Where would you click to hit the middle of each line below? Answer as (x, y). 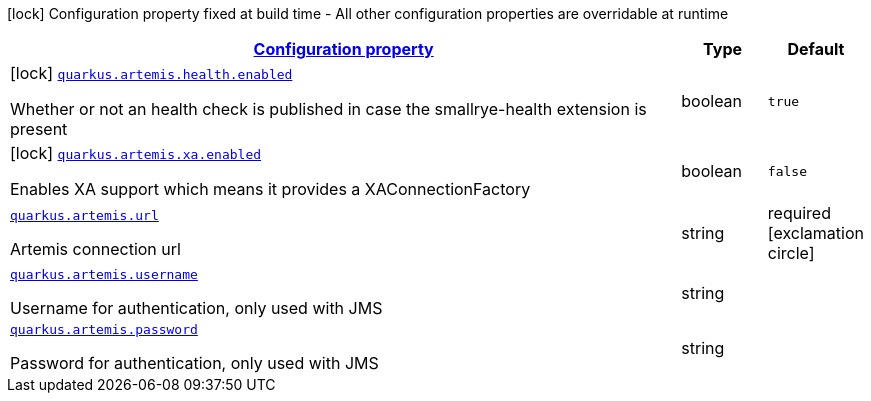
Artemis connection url (95, 248)
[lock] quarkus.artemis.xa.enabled (136, 153)
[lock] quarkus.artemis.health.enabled (151, 73)
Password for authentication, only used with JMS (194, 363)
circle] (791, 253)
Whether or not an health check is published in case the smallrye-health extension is (328, 109)
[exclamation (815, 233)
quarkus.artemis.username (104, 274)
